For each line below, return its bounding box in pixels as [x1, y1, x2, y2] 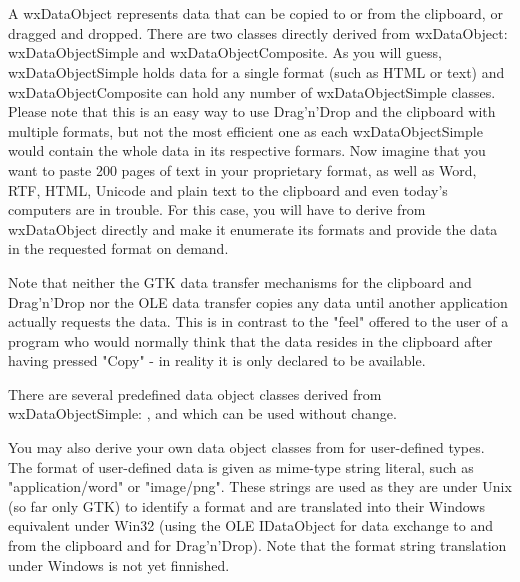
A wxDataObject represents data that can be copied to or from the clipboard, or [8, 3, 503, 24]
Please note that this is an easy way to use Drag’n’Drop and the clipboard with [8, 101, 496, 122]
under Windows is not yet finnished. [8, 554, 230, 575]
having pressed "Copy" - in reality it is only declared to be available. [8, 350, 426, 371]
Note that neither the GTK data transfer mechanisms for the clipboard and [8, 271, 472, 292]
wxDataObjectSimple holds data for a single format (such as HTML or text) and [8, 61, 505, 82]
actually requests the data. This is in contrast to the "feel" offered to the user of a [8, 311, 509, 332]
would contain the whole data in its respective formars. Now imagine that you [8, 140, 486, 161]
